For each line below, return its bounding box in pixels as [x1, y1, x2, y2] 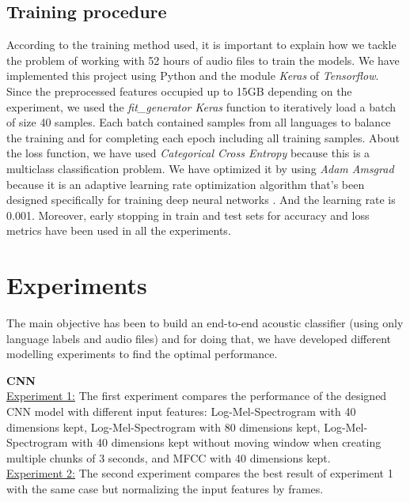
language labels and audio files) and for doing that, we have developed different [6, 330, 391, 346]
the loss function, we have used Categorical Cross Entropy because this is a [6, 145, 370, 161]
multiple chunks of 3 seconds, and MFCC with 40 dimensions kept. [6, 449, 331, 466]
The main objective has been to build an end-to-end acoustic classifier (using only [6, 315, 404, 331]
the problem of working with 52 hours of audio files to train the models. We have [6, 51, 400, 68]
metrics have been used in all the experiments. [6, 222, 231, 239]
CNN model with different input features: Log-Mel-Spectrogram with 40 [6, 403, 356, 420]
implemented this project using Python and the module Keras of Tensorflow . [6, 67, 379, 84]
